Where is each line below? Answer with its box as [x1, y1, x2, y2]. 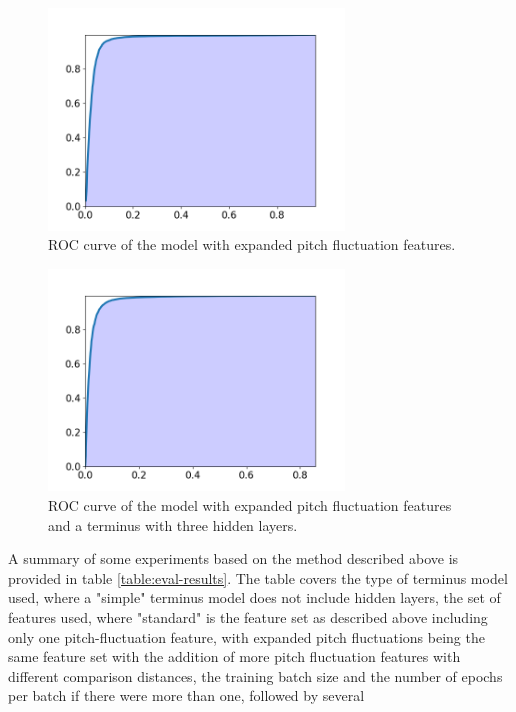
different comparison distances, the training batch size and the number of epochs [8, 665, 503, 686]
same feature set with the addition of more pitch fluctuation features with [8, 646, 461, 667]
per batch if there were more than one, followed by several [8, 685, 365, 706]
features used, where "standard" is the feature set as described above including [8, 606, 488, 627]
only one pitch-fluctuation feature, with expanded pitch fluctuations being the [8, 626, 485, 647]
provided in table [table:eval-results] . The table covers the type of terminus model [8, 567, 508, 588]
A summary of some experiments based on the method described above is [8, 548, 459, 569]
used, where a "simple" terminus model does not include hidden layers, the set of [8, 587, 501, 608]
